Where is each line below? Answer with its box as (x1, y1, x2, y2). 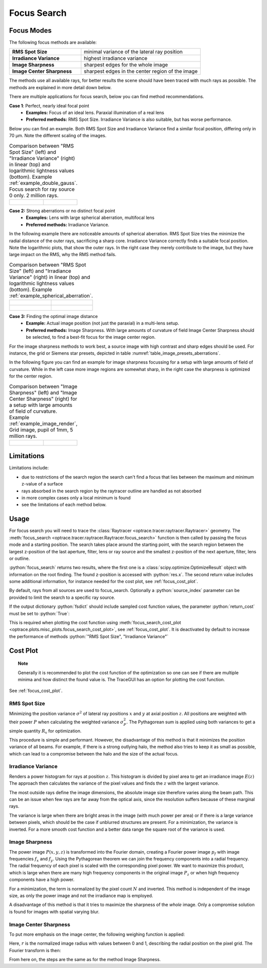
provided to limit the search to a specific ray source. (9, 594, 116, 600)
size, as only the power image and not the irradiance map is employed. (9, 893, 153, 899)
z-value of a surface (21, 481, 63, 487)
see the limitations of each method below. (21, 502, 107, 508)
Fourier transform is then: (9, 947, 61, 953)
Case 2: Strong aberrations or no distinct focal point (9, 208, 116, 214)
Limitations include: (9, 465, 49, 471)
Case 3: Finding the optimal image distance (9, 314, 98, 320)
